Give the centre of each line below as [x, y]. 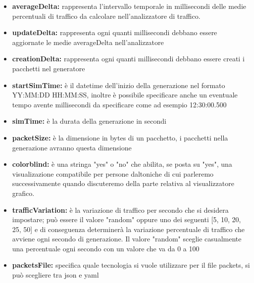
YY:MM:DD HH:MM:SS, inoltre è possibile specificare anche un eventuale [125, 95]
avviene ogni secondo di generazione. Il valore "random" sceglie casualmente [127, 239]
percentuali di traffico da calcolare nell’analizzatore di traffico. [106, 16]
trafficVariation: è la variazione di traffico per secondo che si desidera [120, 210]
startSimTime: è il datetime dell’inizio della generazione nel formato [119, 85]
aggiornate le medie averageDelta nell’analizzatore [88, 42]
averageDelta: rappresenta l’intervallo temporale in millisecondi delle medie [129, 6]
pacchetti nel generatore [49, 68]
